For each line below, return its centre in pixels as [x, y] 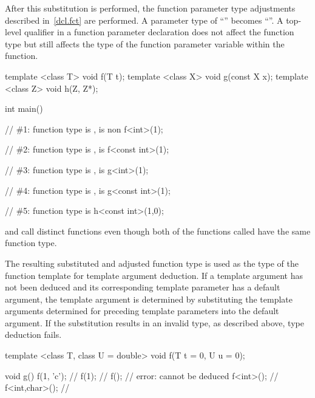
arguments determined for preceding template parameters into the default [142, 311]
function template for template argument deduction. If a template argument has [154, 275]
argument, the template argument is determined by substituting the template [149, 299]
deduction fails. [33, 335]
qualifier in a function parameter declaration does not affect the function [159, 32]
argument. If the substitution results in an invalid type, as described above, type [154, 322]
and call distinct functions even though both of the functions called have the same [158, 231]
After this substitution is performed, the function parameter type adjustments [150, 8]
